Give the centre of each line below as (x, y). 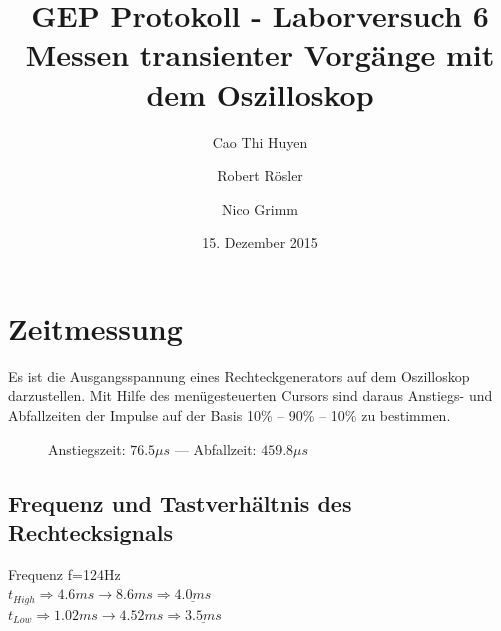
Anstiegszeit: (87, 448)
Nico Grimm (260, 208)
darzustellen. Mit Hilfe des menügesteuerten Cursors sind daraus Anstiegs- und (250, 395)
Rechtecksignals (90, 531)
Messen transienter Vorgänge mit (260, 54)
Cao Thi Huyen (260, 141)
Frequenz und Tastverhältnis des (180, 502)
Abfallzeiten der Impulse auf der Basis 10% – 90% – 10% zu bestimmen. (229, 415)
